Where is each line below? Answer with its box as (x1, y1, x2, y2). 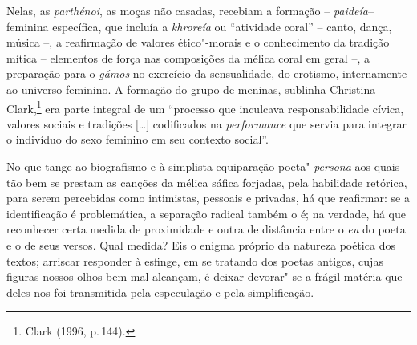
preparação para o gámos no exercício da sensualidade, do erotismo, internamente (6, 65, 407, 82)
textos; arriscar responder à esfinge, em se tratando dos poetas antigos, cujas (6, 252, 383, 269)
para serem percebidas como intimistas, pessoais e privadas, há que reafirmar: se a (6, 189, 410, 206)
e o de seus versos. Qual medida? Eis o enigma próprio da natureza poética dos (6, 236, 395, 253)
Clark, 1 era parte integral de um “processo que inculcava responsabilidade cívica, (6, 97, 404, 116)
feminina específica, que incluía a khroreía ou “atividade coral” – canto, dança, (6, 18, 392, 34)
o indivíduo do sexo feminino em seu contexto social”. (6, 131, 269, 148)
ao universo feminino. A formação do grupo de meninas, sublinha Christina (6, 80, 376, 97)
